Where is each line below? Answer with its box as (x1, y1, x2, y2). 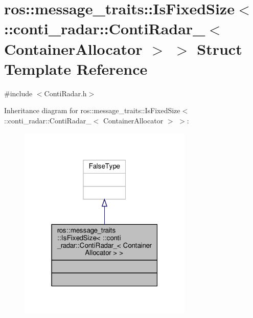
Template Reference (4, 58, 148, 79)
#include (4, 88, 33, 98)
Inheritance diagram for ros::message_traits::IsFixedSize (4, 105, 180, 116)
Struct (197, 38, 242, 59)
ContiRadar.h (44, 88, 87, 98)
